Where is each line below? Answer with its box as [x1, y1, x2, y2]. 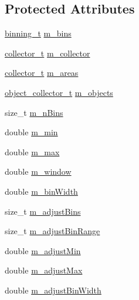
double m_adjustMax [5, 264, 83, 276]
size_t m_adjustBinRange [5, 225, 100, 237]
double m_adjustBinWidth [5, 284, 101, 296]
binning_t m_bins [5, 27, 72, 39]
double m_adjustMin [5, 244, 81, 256]
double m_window [5, 165, 72, 178]
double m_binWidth [5, 185, 78, 197]
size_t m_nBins [5, 106, 63, 118]
